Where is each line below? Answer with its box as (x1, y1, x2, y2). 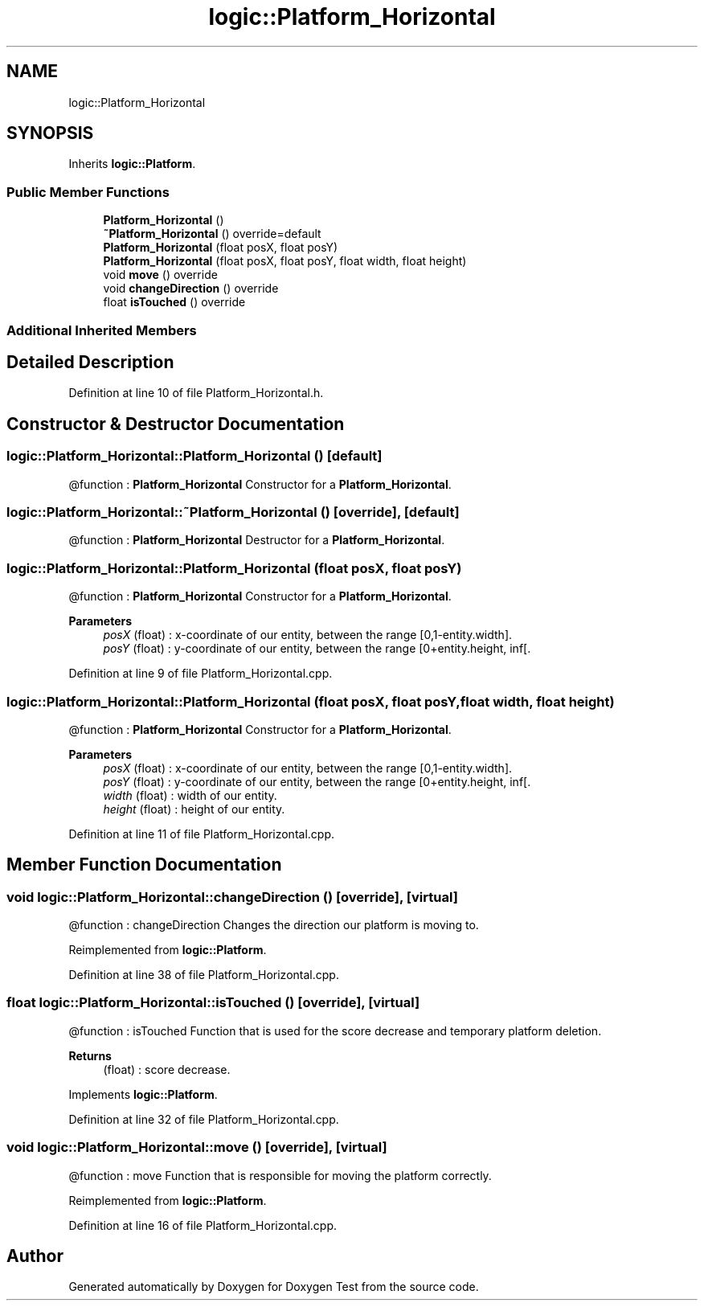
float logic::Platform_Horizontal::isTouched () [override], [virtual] (6, 994, 420, 1011)
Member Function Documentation (6, 854, 282, 875)
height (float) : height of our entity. (103, 801, 285, 816)
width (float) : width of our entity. (103, 788, 277, 802)
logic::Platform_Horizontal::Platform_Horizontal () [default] (6, 448, 383, 465)
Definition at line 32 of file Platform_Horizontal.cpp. (68, 1112, 339, 1126)
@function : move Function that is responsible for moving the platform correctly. (68, 1168, 492, 1182)
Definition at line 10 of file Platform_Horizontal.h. (68, 386, 324, 400)
